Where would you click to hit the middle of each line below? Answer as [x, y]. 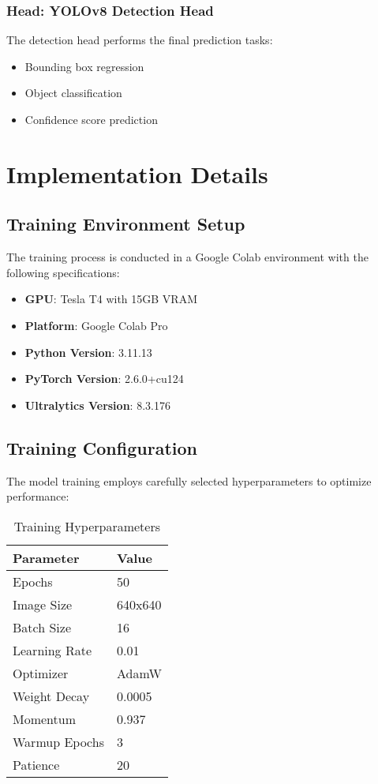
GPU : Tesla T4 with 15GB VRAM [111, 299]
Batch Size [42, 627]
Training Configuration [102, 447]
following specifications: [63, 272]
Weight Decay [51, 696]
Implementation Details [137, 173]
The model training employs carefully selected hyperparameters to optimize [189, 480]
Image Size [43, 604]
